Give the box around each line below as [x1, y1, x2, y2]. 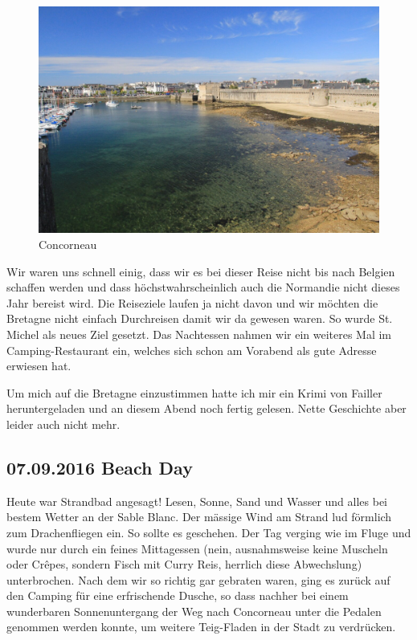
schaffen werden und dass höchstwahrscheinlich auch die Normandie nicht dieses [6, 279, 400, 296]
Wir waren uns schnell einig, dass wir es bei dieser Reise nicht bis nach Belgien [6, 263, 395, 279]
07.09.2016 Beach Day [6, 455, 193, 479]
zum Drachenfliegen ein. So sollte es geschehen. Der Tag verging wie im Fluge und [6, 524, 411, 540]
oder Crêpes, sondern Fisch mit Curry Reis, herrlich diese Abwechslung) [6, 556, 362, 573]
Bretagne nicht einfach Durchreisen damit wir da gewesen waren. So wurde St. [6, 310, 393, 327]
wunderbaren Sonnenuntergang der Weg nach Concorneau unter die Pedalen [6, 602, 382, 619]
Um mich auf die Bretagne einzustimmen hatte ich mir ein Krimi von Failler [6, 384, 382, 401]
